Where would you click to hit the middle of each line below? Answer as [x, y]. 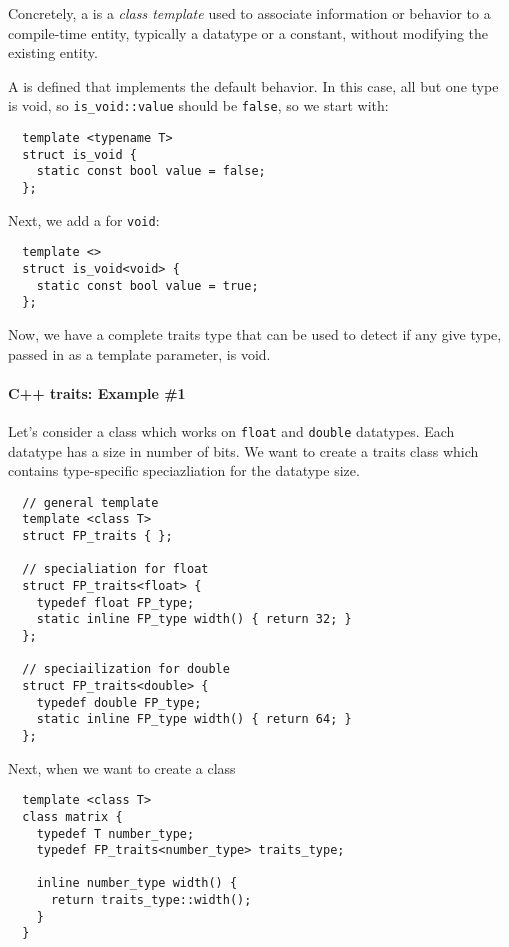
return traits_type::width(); [151, 900]
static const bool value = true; [147, 285]
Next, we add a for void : [84, 219]
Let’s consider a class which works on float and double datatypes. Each [231, 430]
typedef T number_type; [115, 833]
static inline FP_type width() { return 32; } [194, 619]
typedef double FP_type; [119, 702]
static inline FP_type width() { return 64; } [194, 719]
